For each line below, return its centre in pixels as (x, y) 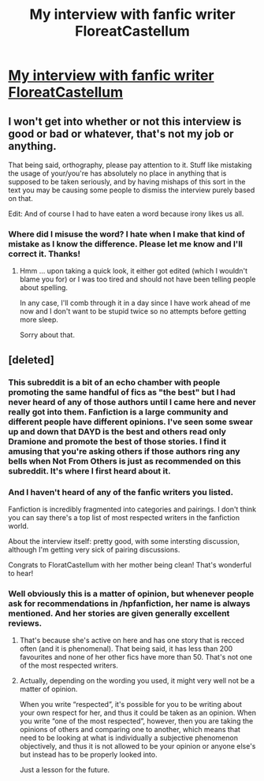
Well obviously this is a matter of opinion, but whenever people (131, 593)
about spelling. (44, 288)
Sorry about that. (47, 335)
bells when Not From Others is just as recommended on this (125, 461)
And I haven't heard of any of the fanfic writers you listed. (121, 492)
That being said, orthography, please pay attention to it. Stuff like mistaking (130, 165)
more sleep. (39, 320)
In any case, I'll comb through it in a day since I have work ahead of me (135, 303)
